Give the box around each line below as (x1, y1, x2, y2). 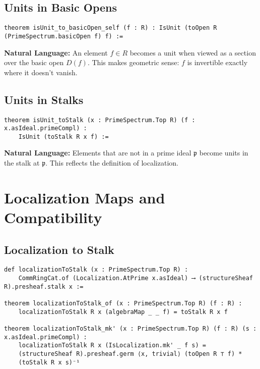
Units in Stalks (4, 91, 84, 107)
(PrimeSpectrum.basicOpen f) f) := (4, 32, 123, 40)
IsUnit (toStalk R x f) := (18, 133, 109, 140)
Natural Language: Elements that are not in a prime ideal (4, 147, 191, 158)
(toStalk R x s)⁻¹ (18, 358, 80, 366)
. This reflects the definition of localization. (45, 157, 178, 168)
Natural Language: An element (4, 47, 108, 58)
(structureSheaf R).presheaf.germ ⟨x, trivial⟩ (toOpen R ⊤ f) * (18, 350, 242, 357)
